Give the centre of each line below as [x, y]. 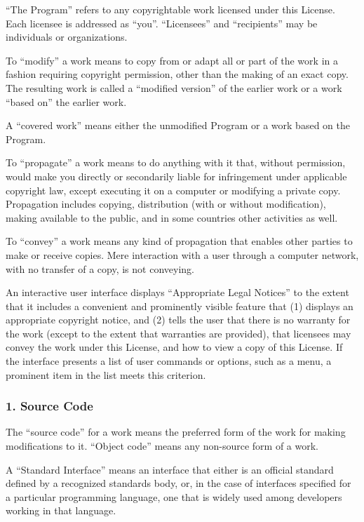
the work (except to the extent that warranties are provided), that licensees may [178, 333]
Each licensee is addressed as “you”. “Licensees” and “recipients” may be [162, 23]
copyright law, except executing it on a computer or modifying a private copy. [173, 190]
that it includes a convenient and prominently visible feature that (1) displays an [180, 306]
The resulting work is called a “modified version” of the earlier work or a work [174, 87]
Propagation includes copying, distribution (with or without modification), [166, 204]
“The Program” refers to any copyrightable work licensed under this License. [170, 9]
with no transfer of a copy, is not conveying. [100, 268]
